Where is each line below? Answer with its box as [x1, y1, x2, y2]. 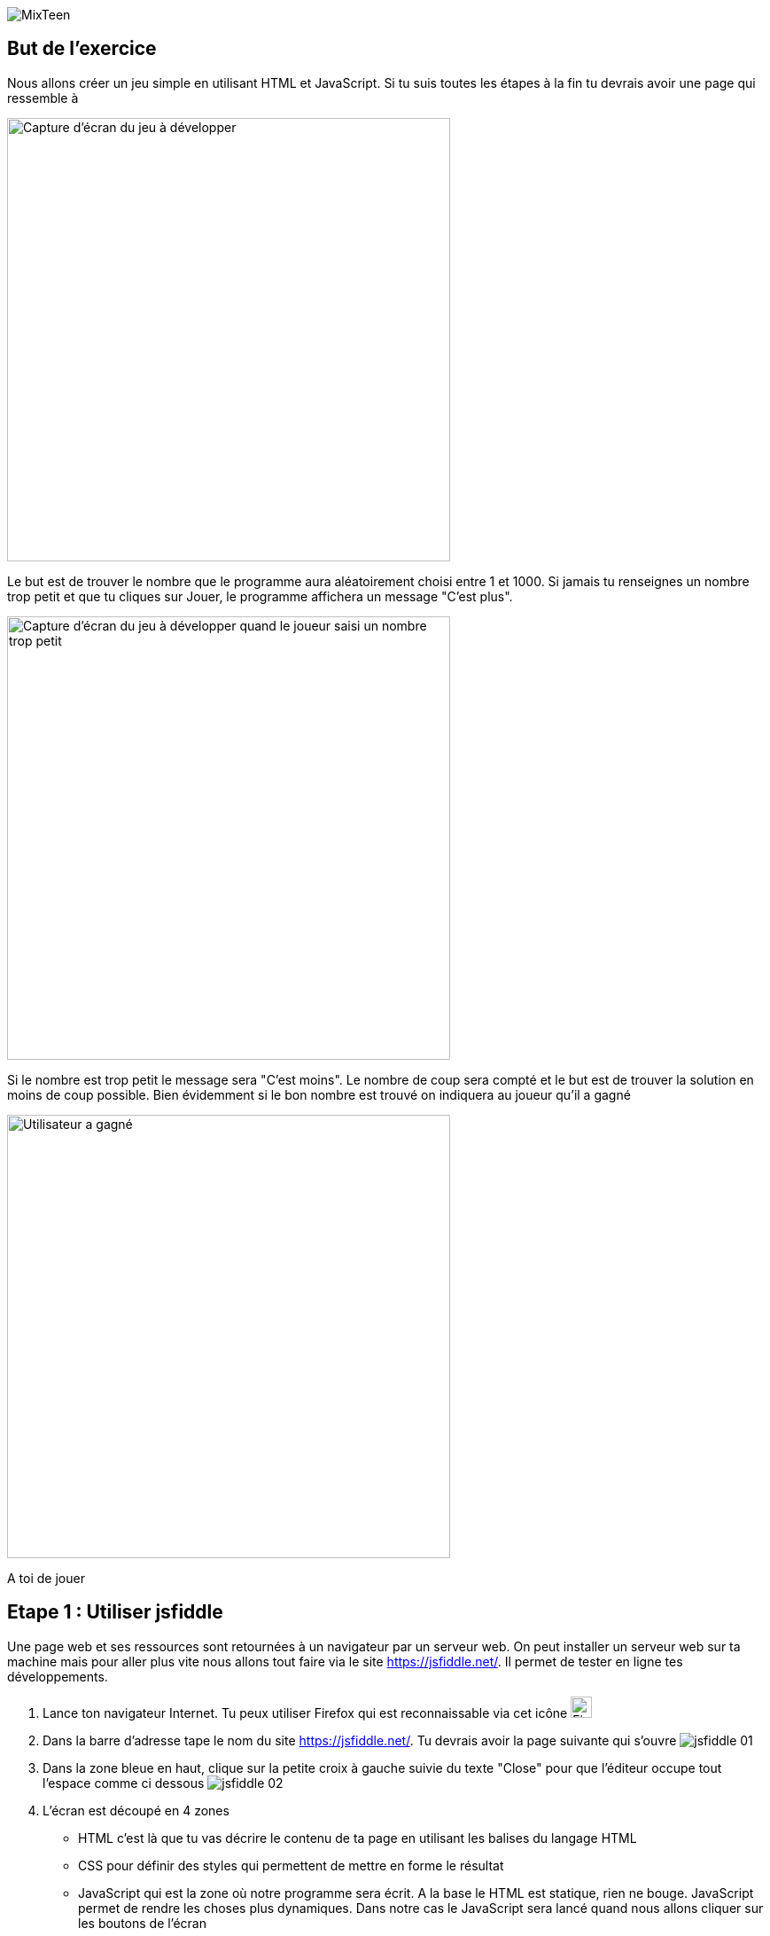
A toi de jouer [7, 1570, 85, 1586]
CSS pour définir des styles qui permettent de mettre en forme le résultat [78, 1857, 504, 1873]
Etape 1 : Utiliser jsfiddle [7, 1601, 223, 1624]
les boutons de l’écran [78, 1915, 206, 1931]
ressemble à [7, 90, 79, 106]
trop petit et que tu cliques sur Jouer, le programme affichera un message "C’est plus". [7, 588, 513, 604]
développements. [7, 1668, 108, 1684]
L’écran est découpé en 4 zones [43, 1802, 229, 1818]
